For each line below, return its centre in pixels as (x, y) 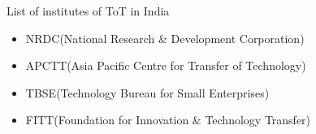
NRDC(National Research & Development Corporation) (165, 38)
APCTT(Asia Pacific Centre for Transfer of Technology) (166, 65)
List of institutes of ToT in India (88, 11)
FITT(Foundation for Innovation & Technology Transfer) (168, 120)
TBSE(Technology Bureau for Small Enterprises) (147, 92)
